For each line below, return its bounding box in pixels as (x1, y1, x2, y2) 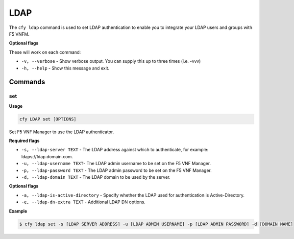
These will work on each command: (9, 49, 81, 55)
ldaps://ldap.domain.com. (21, 153, 73, 159)
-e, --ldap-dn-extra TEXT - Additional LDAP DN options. (21, 199, 146, 205)
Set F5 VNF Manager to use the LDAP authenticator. (9, 129, 114, 135)
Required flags (9, 138, 40, 144)
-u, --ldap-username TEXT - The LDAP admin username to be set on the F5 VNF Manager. (21, 161, 211, 167)
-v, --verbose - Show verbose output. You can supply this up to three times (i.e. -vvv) (21, 58, 201, 64)
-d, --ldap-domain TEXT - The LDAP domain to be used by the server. (21, 174, 171, 180)
